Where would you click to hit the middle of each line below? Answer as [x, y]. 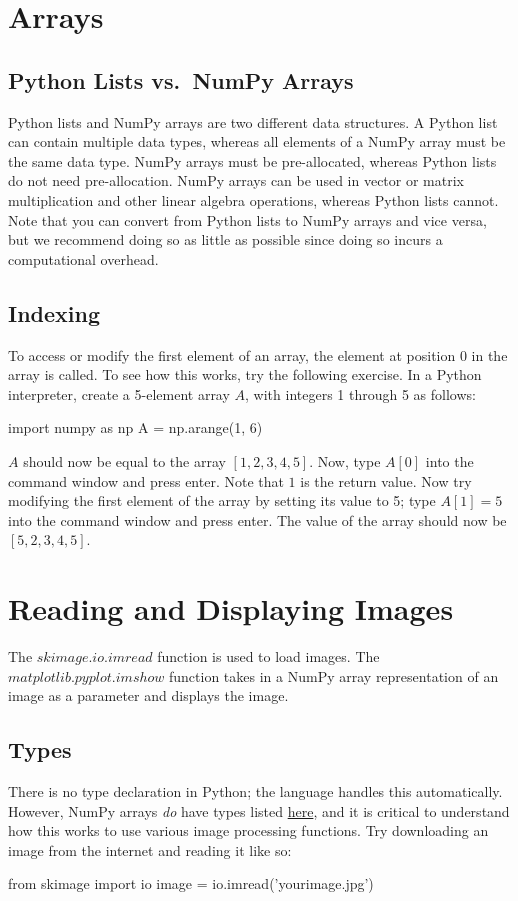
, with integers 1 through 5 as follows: [360, 393]
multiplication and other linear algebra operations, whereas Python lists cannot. [253, 199]
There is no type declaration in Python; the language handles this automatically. [255, 790]
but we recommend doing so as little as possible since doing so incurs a [225, 239]
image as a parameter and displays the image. [148, 695]
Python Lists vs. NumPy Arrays [181, 79]
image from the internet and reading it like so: [150, 849]
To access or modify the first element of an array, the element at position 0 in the [258, 354]
